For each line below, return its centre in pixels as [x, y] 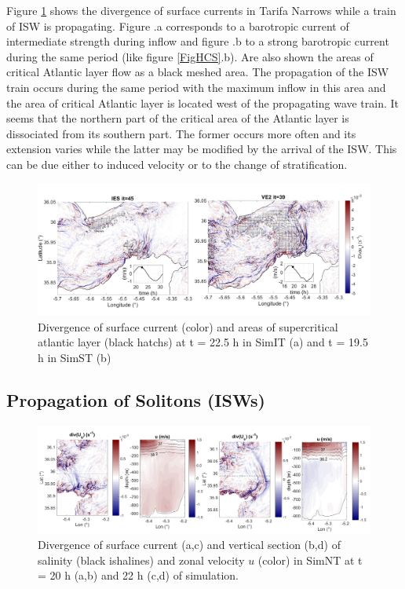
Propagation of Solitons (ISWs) [136, 399]
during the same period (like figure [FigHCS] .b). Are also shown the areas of [190, 56]
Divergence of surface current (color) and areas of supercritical [188, 326]
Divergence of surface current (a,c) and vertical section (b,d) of [189, 545]
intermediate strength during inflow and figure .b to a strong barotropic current [198, 41]
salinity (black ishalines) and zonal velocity [141, 560]
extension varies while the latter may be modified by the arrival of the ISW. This [202, 149]
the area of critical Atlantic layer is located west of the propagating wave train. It [203, 102]
